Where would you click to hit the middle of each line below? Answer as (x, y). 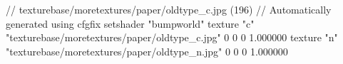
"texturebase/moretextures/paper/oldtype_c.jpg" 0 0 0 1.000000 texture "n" (172, 37)
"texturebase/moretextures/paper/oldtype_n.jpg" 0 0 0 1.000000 (147, 51)
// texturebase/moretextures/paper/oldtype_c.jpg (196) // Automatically (169, 9)
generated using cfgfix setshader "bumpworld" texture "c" (130, 23)
